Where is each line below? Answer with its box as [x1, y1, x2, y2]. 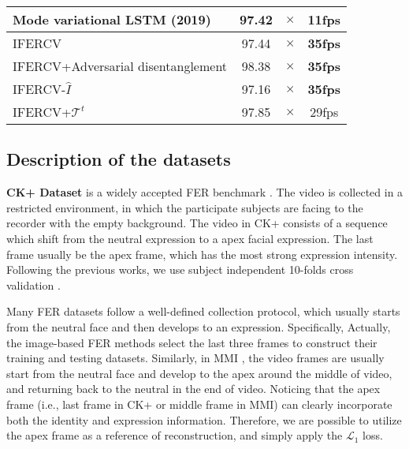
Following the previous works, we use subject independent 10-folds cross [6, 261, 354, 278]
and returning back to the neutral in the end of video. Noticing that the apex [6, 380, 381, 397]
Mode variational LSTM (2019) [13, 10, 211, 28]
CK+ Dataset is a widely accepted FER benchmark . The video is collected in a [6, 184, 403, 200]
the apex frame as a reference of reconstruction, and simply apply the [6, 427, 343, 443]
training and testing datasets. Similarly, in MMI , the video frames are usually [6, 350, 385, 366]
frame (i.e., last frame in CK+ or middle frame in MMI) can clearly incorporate [6, 395, 392, 412]
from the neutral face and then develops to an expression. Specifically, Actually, [6, 318, 391, 335]
